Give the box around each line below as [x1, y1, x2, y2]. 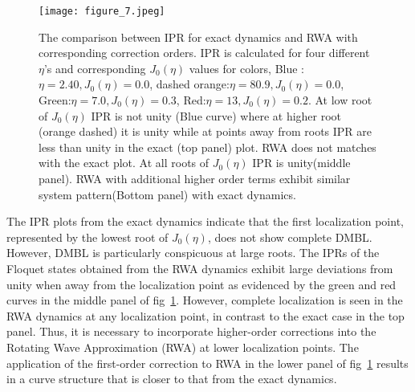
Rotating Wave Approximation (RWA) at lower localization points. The [6, 338, 359, 355]
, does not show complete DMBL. [207, 228, 372, 245]
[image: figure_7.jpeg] [39, 6, 165, 17]
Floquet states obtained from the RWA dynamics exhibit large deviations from [6, 259, 393, 276]
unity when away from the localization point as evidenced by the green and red [6, 276, 397, 292]
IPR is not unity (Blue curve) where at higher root [91, 107, 342, 124]
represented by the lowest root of [6, 228, 169, 245]
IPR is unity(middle [252, 154, 351, 171]
